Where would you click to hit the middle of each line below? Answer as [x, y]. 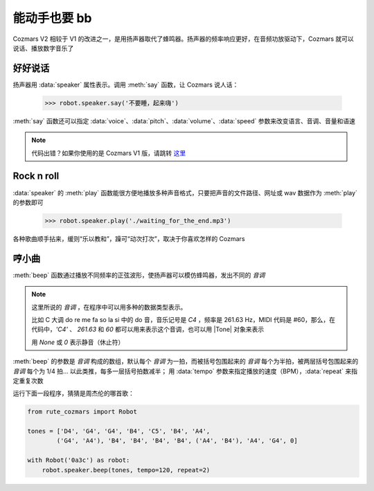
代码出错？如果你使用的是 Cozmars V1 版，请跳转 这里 [109, 153]
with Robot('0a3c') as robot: [79, 460]
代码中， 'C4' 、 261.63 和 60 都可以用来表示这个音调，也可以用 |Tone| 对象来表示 [148, 330]
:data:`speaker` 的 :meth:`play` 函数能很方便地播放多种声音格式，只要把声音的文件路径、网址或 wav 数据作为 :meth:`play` [185, 193]
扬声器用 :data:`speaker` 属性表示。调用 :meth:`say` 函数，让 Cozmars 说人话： [126, 84]
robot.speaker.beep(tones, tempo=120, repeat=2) [126, 470]
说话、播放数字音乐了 [43, 48]
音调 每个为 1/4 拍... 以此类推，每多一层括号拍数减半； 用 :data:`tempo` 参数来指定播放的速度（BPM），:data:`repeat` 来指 [185, 371]
